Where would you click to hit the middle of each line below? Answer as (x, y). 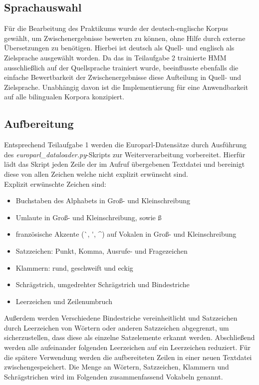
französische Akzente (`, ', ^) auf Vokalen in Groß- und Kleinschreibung (126, 234)
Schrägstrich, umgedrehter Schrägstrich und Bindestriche (103, 284)
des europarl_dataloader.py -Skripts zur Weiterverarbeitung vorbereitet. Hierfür (125, 154)
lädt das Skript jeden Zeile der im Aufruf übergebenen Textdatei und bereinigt (125, 164)
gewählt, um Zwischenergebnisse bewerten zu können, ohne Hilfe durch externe (125, 38)
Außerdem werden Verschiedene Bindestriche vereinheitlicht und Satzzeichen (121, 318)
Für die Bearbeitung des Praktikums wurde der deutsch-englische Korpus (116, 28)
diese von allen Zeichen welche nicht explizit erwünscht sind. (96, 174)
